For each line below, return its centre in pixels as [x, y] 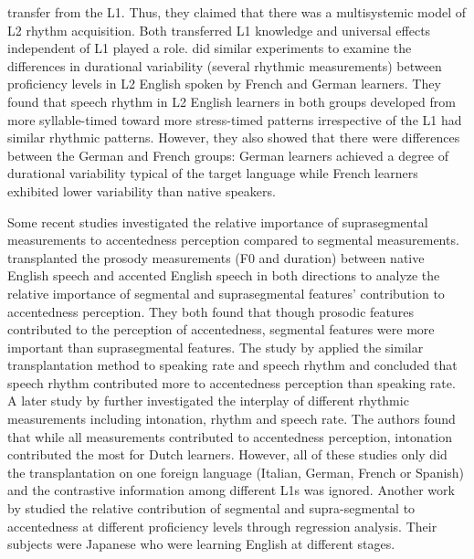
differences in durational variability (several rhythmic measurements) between [225, 65]
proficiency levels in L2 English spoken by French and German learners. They [224, 84]
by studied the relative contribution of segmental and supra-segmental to [211, 508]
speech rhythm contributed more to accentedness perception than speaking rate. [232, 382]
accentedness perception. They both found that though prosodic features [211, 311]
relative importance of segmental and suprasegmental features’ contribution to [226, 293]
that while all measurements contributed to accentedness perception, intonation [230, 436]
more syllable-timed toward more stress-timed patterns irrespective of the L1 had [235, 119]
